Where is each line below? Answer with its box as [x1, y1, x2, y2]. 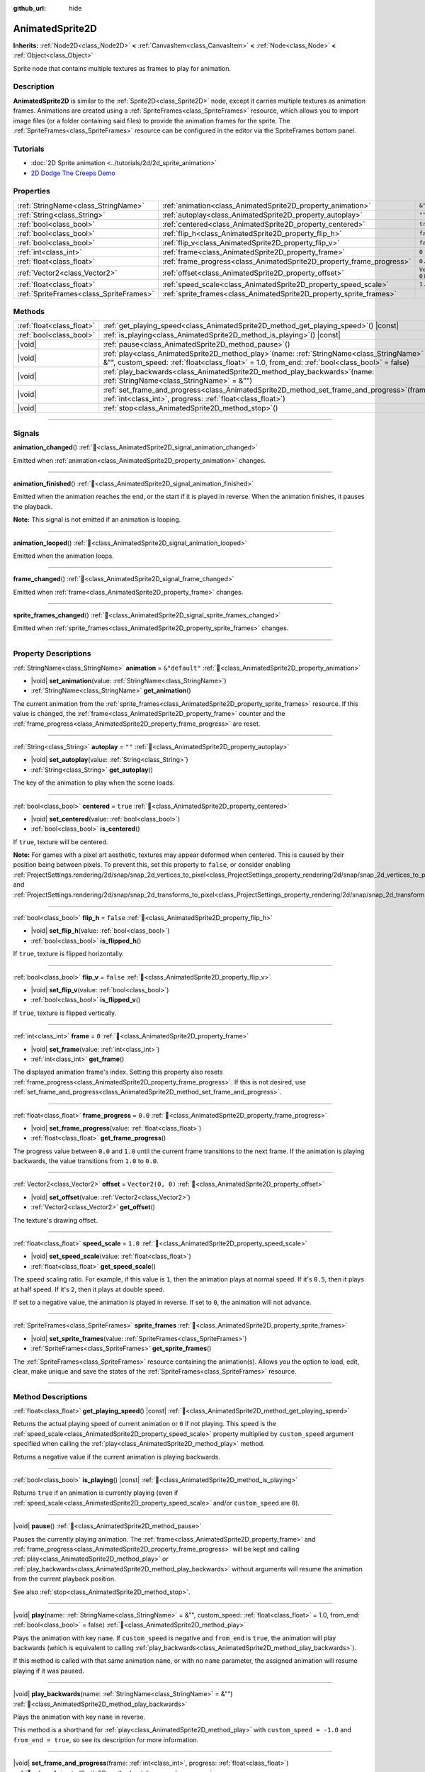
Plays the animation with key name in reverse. [13, 1712, 145, 1722]
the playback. [13, 502, 53, 510]
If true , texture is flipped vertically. [13, 1009, 117, 1017]
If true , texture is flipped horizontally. [13, 950, 124, 958]
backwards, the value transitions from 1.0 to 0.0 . [13, 1157, 159, 1165]
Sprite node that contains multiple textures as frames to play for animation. [13, 64, 232, 72]
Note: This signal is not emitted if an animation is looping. [13, 515, 181, 524]
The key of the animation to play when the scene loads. [13, 778, 175, 787]
